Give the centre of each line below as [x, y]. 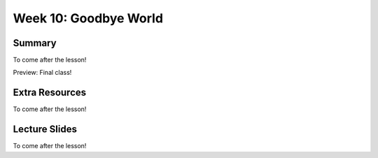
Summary [35, 43]
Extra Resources [50, 93]
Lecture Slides [45, 129]
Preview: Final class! [42, 73]
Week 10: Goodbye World [88, 18]
